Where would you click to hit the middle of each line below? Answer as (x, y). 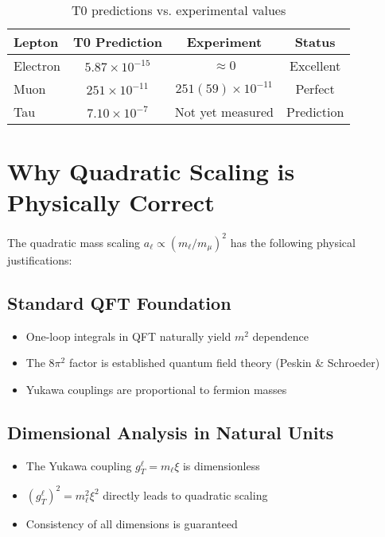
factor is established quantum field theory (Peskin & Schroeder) (224, 363)
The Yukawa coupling (79, 465)
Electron (37, 66)
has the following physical (293, 242)
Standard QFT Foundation (119, 302)
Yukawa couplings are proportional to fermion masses (156, 389)
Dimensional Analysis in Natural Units (171, 432)
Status (315, 42)
